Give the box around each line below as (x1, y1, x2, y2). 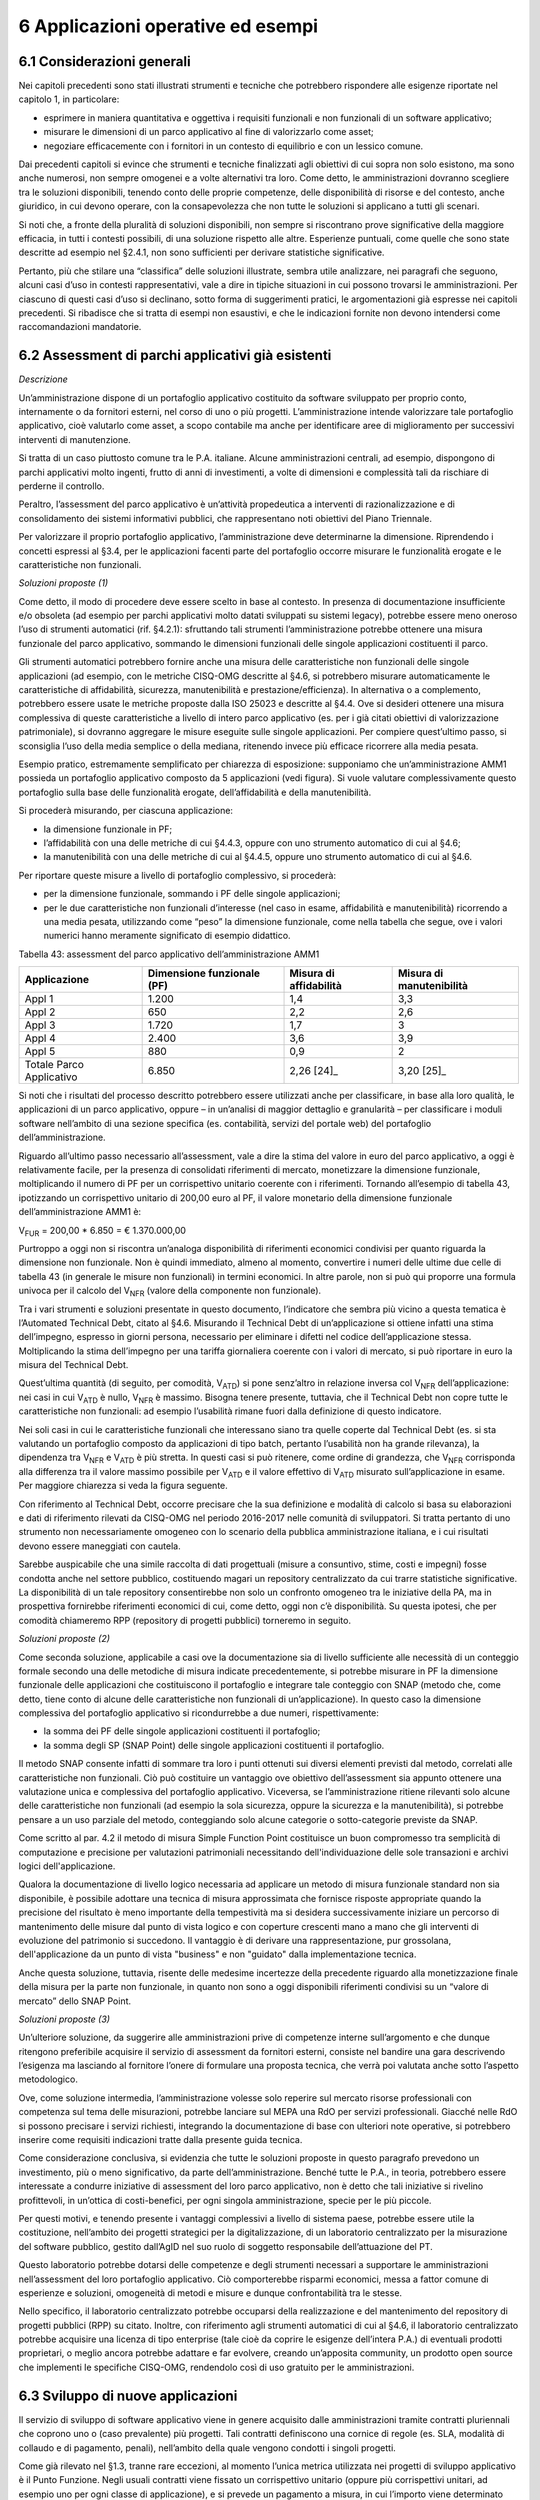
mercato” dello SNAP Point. (18, 1995, 132, 2007)
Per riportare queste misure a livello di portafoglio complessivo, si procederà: (18, 869, 337, 881)
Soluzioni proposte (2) (18, 1633, 110, 1645)
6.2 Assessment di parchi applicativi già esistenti (18, 347, 332, 364)
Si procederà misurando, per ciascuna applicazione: (18, 805, 234, 817)
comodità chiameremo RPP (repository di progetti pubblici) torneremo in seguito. (18, 1614, 352, 1626)
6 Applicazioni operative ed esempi (18, 15, 319, 37)
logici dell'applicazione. (18, 1860, 116, 1872)
